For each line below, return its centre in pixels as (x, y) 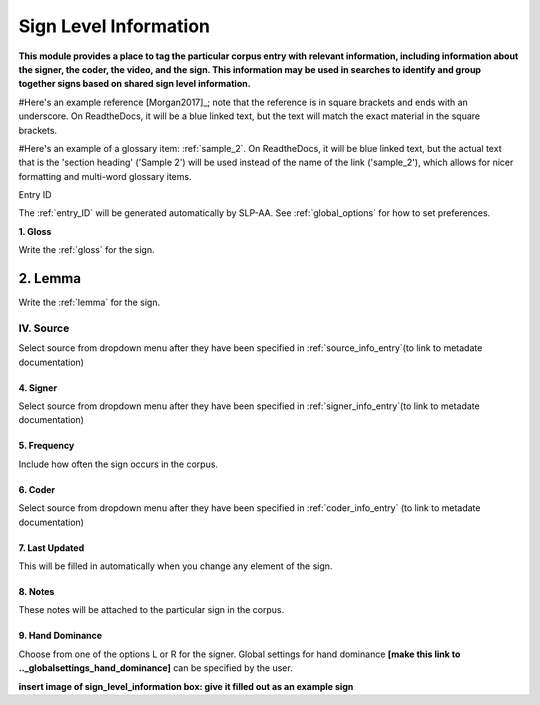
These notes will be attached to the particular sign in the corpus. (151, 610)
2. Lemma (50, 278)
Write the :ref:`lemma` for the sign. (89, 302)
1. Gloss (35, 231)
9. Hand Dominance (60, 636)
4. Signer (38, 387)
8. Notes (36, 592)
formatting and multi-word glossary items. (105, 176)
